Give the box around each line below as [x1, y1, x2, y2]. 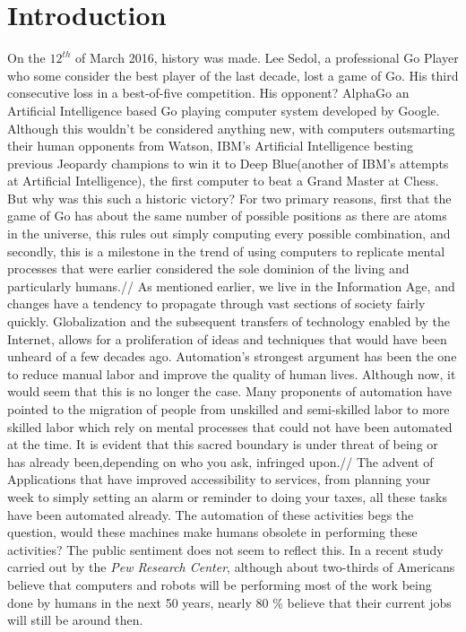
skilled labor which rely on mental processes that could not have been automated [7, 417, 453, 436]
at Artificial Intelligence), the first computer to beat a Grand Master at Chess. [7, 171, 439, 190]
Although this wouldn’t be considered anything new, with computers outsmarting [7, 118, 455, 137]
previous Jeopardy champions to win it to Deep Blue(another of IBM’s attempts [7, 153, 449, 172]
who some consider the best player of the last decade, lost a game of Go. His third [7, 65, 459, 84]
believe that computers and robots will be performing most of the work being [7, 575, 432, 593]
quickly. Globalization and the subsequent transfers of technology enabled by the [7, 312, 451, 331]
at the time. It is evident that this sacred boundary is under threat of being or [7, 435, 438, 454]
